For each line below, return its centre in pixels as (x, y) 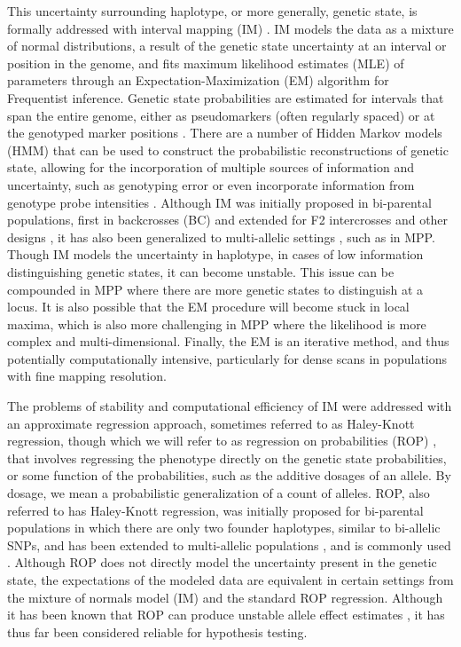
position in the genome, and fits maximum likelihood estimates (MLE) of (206, 63)
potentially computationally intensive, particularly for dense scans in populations (227, 358)
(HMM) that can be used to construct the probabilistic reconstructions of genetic (228, 150)
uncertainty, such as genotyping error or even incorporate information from (211, 184)
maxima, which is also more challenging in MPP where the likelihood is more (217, 323)
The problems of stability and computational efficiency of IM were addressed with (230, 406)
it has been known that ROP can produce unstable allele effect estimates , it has (226, 615)
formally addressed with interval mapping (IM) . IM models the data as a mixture (230, 28)
